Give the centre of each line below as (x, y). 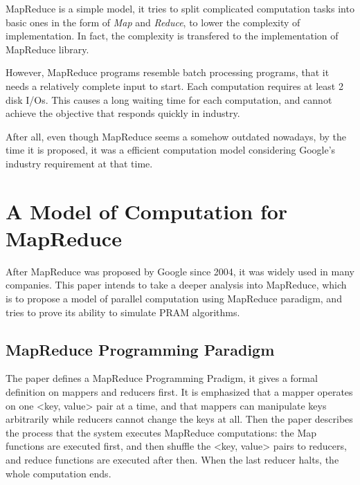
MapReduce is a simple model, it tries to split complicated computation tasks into (180, 8)
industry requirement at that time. (79, 163)
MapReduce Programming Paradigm (140, 349)
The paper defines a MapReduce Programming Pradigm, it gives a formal (162, 378)
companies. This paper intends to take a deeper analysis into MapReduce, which (176, 285)
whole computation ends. (58, 473)
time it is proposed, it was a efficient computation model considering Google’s (171, 150)
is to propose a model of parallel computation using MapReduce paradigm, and (174, 299)
